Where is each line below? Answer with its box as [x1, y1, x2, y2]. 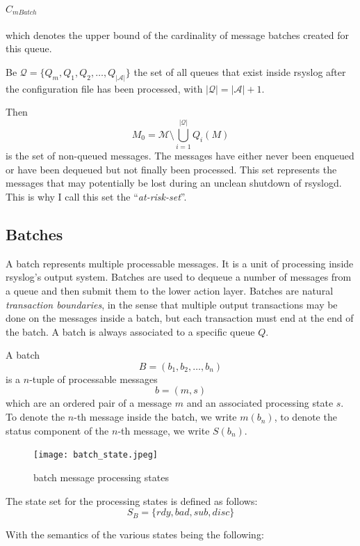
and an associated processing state [186, 396, 334, 410]
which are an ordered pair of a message [6, 396, 172, 410]
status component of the [6, 423, 109, 437]
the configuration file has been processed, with [6, 81, 203, 95]
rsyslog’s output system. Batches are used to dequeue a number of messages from [6, 270, 352, 284]
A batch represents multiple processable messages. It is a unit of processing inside [6, 256, 354, 270]
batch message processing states [33, 469, 169, 484]
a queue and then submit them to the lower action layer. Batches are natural [6, 283, 334, 297]
